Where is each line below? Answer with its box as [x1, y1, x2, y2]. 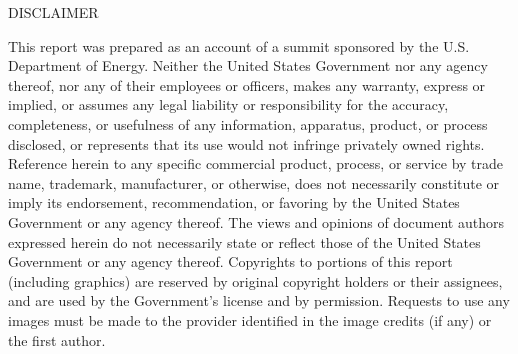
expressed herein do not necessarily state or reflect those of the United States [8, 231, 481, 252]
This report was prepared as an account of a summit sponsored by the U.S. [8, 35, 470, 56]
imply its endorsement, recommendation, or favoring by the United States [8, 192, 460, 213]
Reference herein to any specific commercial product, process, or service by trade [8, 153, 504, 174]
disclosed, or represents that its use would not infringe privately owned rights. [8, 133, 485, 154]
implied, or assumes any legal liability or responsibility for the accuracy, [8, 94, 449, 115]
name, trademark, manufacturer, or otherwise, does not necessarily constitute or [8, 172, 500, 193]
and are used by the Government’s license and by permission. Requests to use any [8, 290, 510, 311]
